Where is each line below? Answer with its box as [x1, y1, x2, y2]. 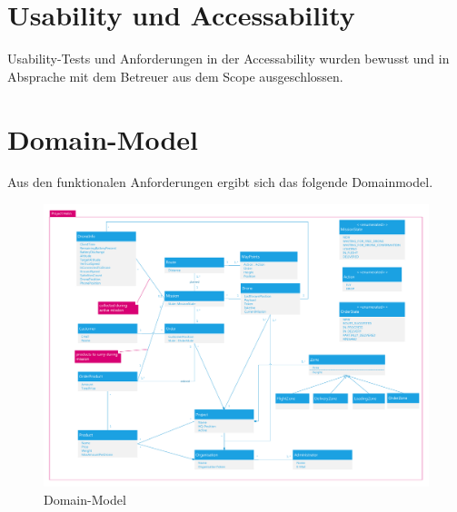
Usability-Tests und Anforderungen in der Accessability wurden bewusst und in [7, 49, 450, 68]
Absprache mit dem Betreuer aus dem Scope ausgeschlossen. [7, 66, 343, 85]
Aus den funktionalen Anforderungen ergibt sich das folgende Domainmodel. [7, 172, 433, 192]
